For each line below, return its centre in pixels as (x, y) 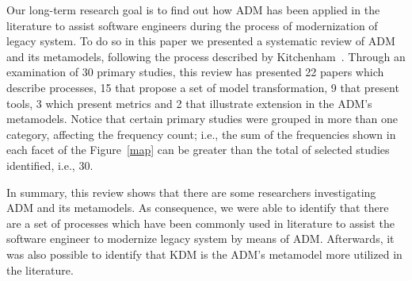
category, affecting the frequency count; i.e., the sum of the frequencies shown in (201, 134)
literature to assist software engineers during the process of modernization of (192, 25)
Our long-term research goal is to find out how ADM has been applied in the (193, 10)
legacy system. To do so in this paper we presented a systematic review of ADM (201, 41)
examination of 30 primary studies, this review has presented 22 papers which (195, 72)
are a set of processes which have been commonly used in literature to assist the (200, 223)
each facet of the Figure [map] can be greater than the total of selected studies (198, 150)
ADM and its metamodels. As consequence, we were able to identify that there (198, 208)
